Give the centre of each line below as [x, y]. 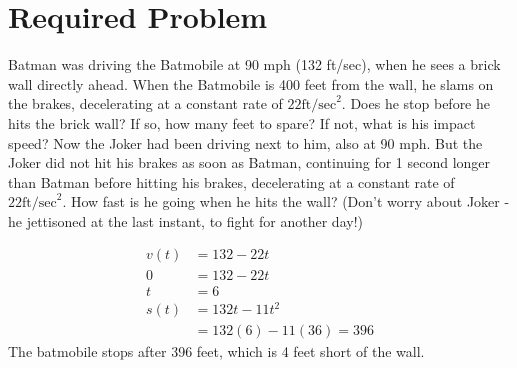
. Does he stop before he [415, 103]
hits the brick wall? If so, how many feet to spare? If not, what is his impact [242, 122]
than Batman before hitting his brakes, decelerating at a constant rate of [231, 181]
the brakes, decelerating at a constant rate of [145, 103]
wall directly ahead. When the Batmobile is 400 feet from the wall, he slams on [251, 83]
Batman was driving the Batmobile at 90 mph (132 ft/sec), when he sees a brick [254, 64]
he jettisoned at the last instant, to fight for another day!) [185, 220]
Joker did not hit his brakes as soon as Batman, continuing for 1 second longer [249, 162]
